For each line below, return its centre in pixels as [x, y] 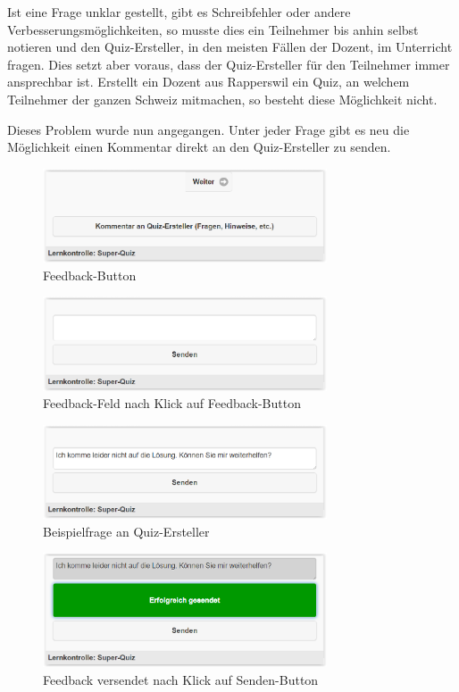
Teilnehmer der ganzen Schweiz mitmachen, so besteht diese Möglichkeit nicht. [222, 99]
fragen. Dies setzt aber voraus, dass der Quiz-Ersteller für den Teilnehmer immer [229, 64]
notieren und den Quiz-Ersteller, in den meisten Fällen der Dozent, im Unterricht [230, 47]
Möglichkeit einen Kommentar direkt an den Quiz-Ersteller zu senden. [199, 147]
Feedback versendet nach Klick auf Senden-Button [181, 679]
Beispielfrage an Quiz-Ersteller [126, 531]
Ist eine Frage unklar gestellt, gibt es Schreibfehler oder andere [179, 12]
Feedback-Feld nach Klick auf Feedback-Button [172, 403]
